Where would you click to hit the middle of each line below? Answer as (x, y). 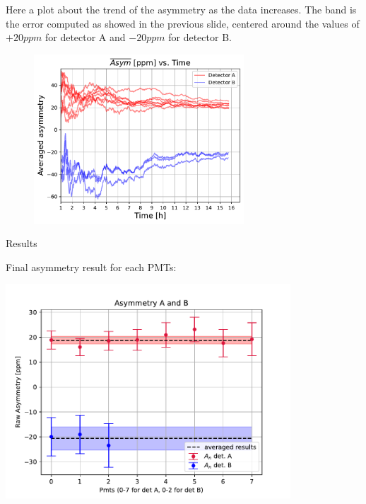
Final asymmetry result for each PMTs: (91, 267)
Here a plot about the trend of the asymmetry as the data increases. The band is (181, 9)
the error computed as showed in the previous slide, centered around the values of (183, 23)
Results (22, 243)
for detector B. (200, 37)
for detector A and (85, 37)
